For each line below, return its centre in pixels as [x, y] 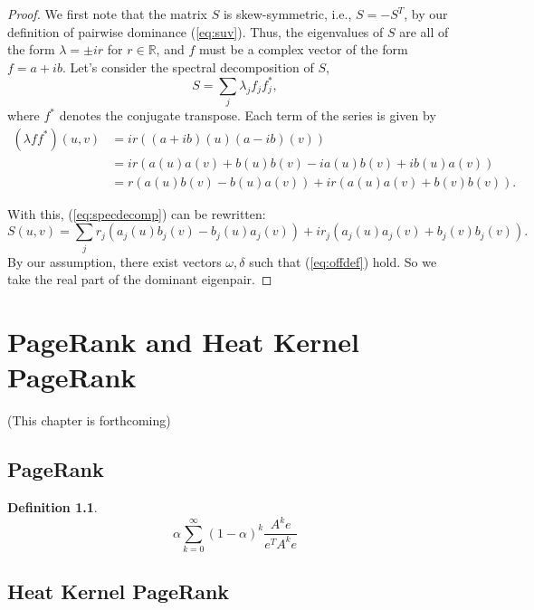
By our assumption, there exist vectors [114, 261]
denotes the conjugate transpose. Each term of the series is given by [248, 115]
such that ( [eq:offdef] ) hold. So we [343, 261]
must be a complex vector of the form [303, 49]
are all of [424, 31]
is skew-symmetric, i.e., [287, 14]
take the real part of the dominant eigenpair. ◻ [140, 279]
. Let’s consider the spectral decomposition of [188, 67]
